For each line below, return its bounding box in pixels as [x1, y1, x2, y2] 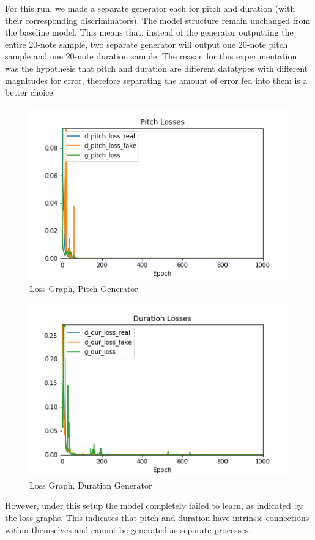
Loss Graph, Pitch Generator [29, 282, 138, 294]
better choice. [5, 86, 56, 99]
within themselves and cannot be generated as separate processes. [5, 523, 251, 536]
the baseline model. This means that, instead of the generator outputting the [5, 26, 294, 39]
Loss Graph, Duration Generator [29, 478, 152, 491]
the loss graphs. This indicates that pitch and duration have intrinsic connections [5, 511, 309, 524]
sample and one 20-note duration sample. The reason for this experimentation [5, 50, 297, 62]
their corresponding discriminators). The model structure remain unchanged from [5, 13, 311, 26]
